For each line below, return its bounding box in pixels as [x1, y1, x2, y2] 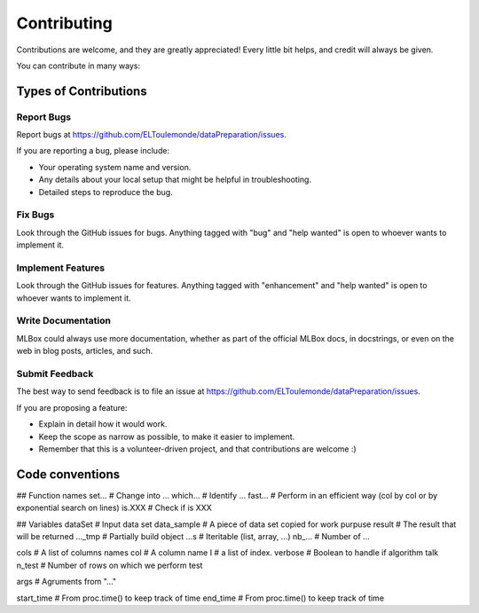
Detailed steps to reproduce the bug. [38, 186, 173, 197]
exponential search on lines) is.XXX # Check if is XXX [16, 502, 212, 514]
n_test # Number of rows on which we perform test [16, 560, 203, 570]
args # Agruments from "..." [16, 577, 117, 587]
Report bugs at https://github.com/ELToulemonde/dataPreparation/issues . [16, 130, 287, 140]
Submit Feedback [16, 368, 94, 381]
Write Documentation [16, 315, 111, 327]
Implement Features [16, 262, 106, 274]
